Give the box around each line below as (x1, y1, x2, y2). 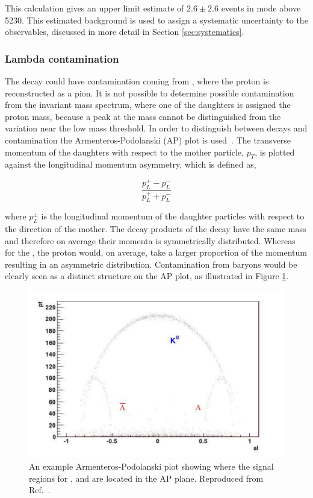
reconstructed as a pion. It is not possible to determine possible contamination (5, 86, 294, 99)
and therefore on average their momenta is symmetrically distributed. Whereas (5, 234, 296, 247)
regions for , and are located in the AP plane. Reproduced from (29, 471, 264, 484)
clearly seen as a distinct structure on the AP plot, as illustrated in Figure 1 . (5, 269, 289, 282)
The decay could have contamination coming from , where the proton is (5, 75, 269, 87)
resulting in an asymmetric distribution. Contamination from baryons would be (5, 257, 297, 270)
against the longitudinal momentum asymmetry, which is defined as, (5, 158, 256, 171)
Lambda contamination (5, 51, 119, 66)
